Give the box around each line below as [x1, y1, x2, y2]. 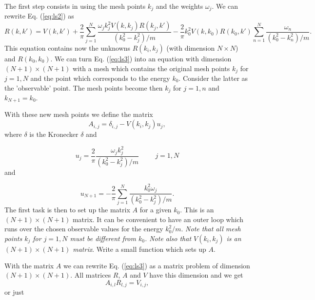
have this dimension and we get [149, 270, 243, 280]
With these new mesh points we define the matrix [4, 109, 153, 119]
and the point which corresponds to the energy [30, 73, 170, 83]
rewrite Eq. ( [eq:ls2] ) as [4, 11, 74, 21]
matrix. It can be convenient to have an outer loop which [72, 214, 243, 224]
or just [4, 287, 24, 297]
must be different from [70, 233, 136, 243]
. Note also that [144, 233, 192, 243]
